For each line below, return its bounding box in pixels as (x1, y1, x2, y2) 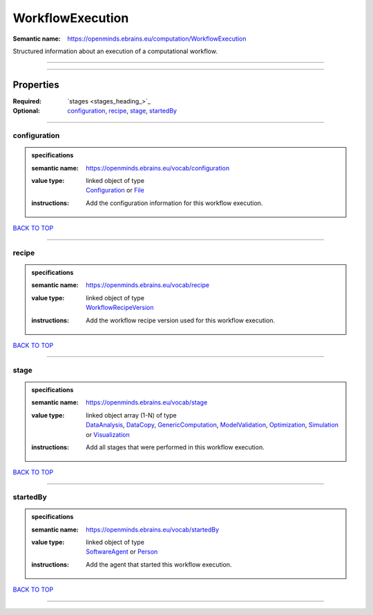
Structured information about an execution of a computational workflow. (12, 47, 218, 55)
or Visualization (86, 430, 131, 438)
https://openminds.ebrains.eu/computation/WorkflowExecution (67, 35, 247, 43)
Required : (12, 97, 41, 105)
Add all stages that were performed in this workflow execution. (86, 442, 265, 451)
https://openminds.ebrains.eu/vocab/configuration (86, 164, 230, 172)
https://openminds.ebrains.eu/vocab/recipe (86, 281, 210, 289)
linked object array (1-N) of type (86, 411, 178, 419)
